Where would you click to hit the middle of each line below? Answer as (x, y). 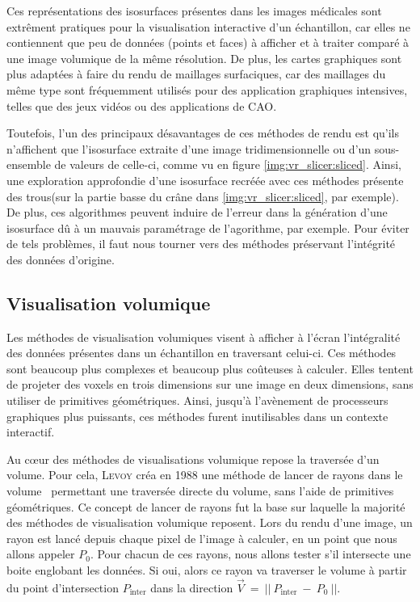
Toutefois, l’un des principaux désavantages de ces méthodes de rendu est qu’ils (203, 133)
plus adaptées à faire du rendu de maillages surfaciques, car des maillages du (196, 74)
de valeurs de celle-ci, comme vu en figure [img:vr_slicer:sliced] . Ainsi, (228, 164)
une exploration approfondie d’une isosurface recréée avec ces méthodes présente (205, 180)
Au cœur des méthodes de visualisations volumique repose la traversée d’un (193, 459)
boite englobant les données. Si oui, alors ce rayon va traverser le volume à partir (207, 570)
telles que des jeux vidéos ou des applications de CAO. (142, 105)
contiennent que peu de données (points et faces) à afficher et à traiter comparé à (208, 42)
